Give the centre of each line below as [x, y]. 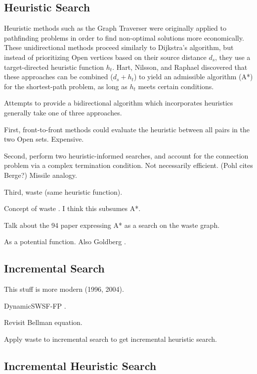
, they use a [233, 57]
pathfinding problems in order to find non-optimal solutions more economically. [124, 37]
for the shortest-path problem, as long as [66, 86]
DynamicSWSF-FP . [35, 305]
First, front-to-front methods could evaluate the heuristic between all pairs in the [127, 129]
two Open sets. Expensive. [44, 139]
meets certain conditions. [176, 86]
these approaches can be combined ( [59, 77]
